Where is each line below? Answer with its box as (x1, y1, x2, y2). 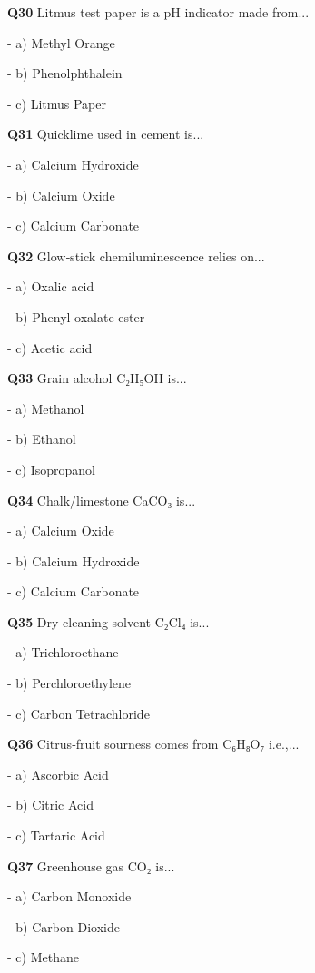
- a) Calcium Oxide (7, 521, 114, 540)
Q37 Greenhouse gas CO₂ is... (7, 856, 175, 875)
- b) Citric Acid (7, 795, 94, 814)
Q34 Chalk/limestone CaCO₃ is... (7, 490, 196, 509)
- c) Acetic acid (7, 338, 93, 357)
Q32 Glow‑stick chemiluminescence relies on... (7, 246, 265, 265)
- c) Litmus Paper (7, 93, 106, 113)
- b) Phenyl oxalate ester (7, 307, 145, 326)
